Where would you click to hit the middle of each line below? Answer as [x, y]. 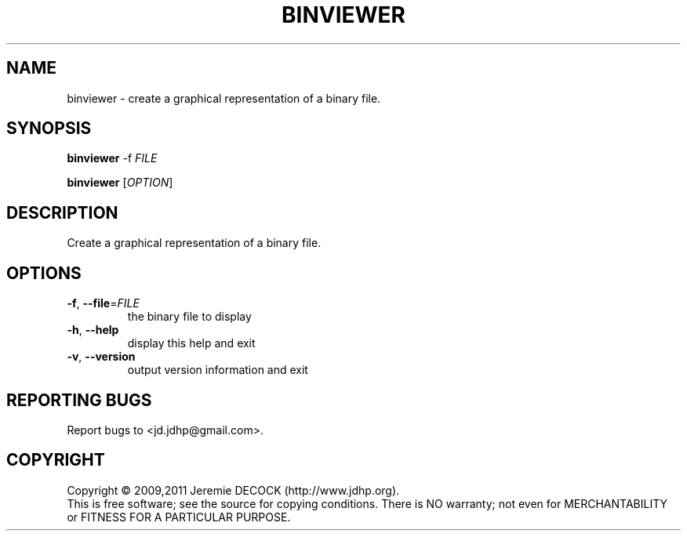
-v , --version [101, 357]
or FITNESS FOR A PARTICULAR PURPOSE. [179, 517]
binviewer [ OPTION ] [120, 183]
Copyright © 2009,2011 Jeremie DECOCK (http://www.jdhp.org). [233, 490]
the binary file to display [189, 317]
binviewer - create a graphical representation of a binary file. [224, 98]
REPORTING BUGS [79, 400]
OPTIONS [44, 273]
